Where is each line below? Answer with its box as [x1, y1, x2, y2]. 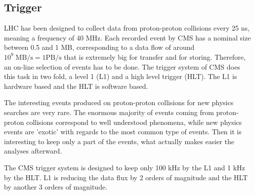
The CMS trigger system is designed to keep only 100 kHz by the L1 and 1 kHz [4, 162, 245, 172]
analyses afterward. [4, 146, 62, 156]
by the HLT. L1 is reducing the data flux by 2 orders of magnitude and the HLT [4, 172, 248, 182]
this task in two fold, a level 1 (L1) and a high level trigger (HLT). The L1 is [4, 71, 237, 81]
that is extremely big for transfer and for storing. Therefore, [64, 51, 246, 62]
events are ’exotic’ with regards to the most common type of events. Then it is [4, 126, 242, 137]
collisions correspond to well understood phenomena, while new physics [26, 117, 242, 127]
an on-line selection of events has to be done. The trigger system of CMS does [4, 61, 240, 72]
